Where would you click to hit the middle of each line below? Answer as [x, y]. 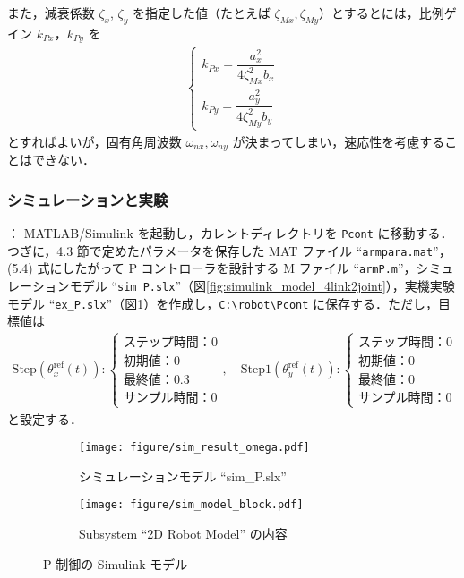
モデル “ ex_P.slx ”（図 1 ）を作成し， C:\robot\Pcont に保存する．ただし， [223, 303]
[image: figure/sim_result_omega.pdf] [194, 448]
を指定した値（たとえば [201, 13]
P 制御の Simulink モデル [116, 563]
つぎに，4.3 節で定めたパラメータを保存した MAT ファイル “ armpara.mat [220, 250]
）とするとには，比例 [382, 13]
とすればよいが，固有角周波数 [95, 141]
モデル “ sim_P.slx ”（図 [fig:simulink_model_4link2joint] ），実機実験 [262, 286]
